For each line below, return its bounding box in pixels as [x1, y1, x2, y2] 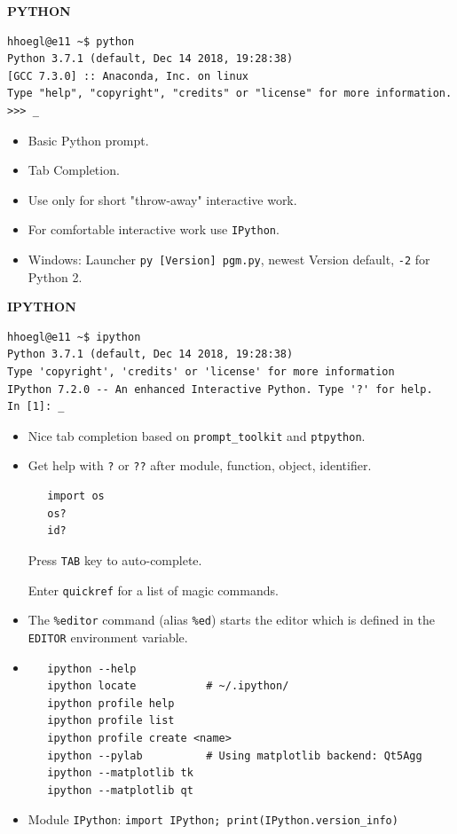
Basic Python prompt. [28, 130, 149, 149]
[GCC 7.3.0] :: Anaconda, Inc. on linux [7, 69, 249, 83]
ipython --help [47, 662, 137, 675]
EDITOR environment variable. [28, 627, 188, 646]
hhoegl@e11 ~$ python [7, 35, 135, 48]
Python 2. [28, 267, 83, 286]
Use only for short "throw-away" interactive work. [28, 190, 297, 208]
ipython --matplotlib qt [47, 783, 193, 797]
